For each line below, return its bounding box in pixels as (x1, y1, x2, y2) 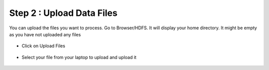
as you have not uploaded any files (9, 31, 81, 37)
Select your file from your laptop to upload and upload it (21, 54, 136, 60)
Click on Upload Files (21, 43, 66, 49)
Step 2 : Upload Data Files (9, 7, 118, 18)
